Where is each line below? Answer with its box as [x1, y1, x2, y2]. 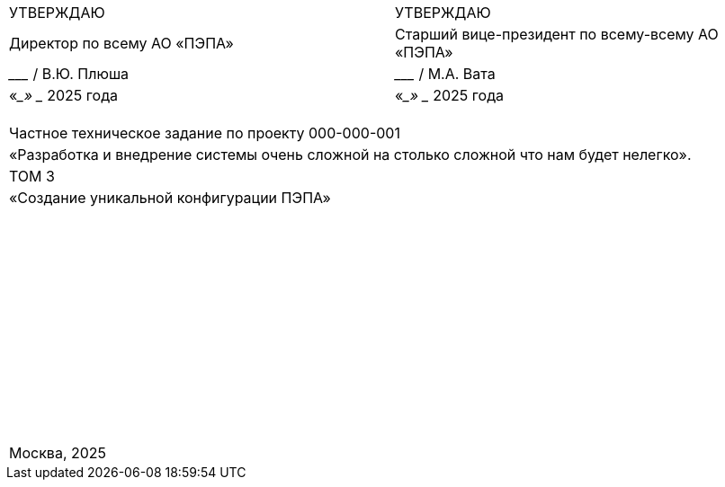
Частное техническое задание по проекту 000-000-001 [9, 124, 400, 142]
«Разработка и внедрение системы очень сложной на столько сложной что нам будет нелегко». [9, 146, 692, 164]
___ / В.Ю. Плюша [9, 65, 130, 83]
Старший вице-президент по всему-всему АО [395, 25, 719, 43]
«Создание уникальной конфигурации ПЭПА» [9, 189, 331, 207]
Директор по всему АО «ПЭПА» [9, 34, 234, 52]
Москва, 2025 [9, 444, 107, 462]
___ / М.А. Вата [395, 65, 496, 83]
